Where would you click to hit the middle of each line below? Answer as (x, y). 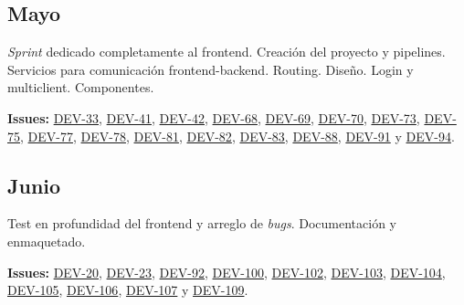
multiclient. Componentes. (81, 87)
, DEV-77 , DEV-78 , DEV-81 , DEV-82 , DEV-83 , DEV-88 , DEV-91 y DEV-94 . (237, 136)
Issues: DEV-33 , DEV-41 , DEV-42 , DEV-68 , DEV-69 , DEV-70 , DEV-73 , (214, 117)
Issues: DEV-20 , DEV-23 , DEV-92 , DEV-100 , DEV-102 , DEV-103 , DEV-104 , (227, 272)
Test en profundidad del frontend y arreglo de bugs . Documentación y (202, 223)
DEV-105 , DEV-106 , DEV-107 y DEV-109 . (128, 290)
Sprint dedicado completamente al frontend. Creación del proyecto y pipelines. (227, 52)
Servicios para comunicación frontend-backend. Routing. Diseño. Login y (211, 69)
